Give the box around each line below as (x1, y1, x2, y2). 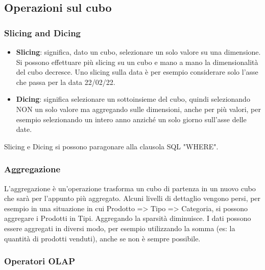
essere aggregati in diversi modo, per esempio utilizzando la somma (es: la (4, 222, 235, 233)
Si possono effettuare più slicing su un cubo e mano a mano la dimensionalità (16, 56, 258, 67)
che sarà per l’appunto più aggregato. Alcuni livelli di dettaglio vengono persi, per (4, 193, 261, 204)
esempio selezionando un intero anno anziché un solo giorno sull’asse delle (16, 114, 247, 124)
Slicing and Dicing (4, 26, 81, 39)
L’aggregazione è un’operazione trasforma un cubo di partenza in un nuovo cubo (4, 183, 256, 193)
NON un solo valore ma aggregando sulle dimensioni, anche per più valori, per (16, 103, 261, 114)
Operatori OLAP (4, 255, 76, 267)
